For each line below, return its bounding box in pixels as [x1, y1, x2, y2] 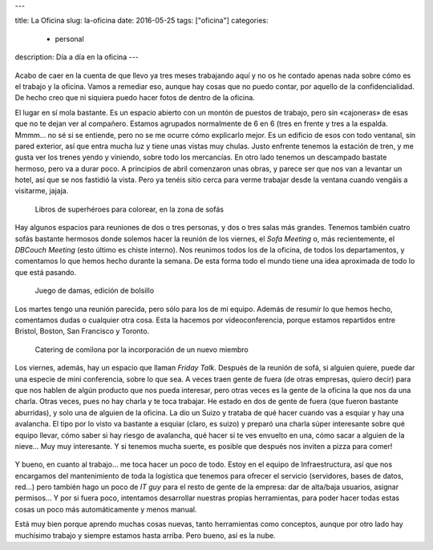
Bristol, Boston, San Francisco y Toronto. [14, 326, 150, 336]
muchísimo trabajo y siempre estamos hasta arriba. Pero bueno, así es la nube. [14, 530, 276, 540]
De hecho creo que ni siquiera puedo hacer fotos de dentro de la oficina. [14, 93, 256, 103]
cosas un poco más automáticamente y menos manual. [14, 504, 197, 514]
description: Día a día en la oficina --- [14, 52, 140, 62]
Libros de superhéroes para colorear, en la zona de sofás [34, 204, 225, 214]
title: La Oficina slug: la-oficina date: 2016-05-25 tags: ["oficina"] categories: [14, 16, 269, 26]
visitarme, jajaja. [14, 186, 69, 196]
